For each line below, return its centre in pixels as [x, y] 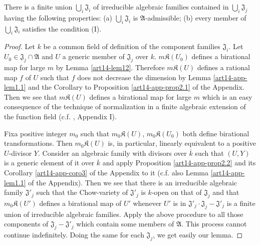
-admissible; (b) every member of [196, 17]
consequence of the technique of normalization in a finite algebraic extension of [125, 106]
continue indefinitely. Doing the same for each [74, 235]
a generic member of [93, 56]
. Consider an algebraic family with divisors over [112, 153]
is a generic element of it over [49, 163]
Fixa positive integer [36, 133]
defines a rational [223, 67]
